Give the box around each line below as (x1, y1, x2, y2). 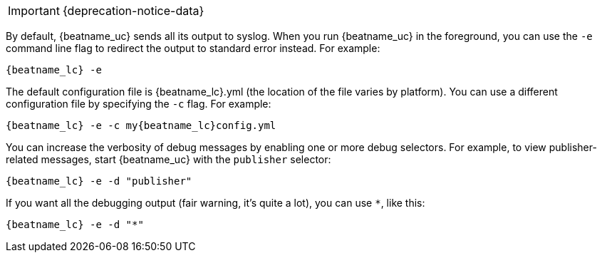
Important (8, 4, 60, 18)
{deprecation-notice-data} (62, 4, 204, 18)
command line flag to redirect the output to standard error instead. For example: (6, 42, 380, 54)
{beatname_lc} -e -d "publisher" (6, 175, 192, 187)
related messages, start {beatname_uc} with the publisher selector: (6, 153, 331, 165)
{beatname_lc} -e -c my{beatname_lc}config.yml (6, 120, 276, 131)
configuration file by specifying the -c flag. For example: (6, 98, 271, 110)
